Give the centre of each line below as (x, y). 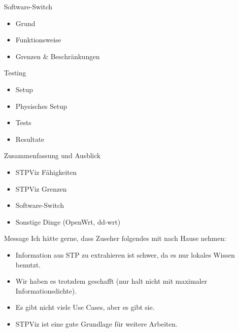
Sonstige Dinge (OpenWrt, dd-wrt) (68, 221)
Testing (15, 73)
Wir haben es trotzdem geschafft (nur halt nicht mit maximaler (111, 281)
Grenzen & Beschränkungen (58, 56)
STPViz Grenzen (41, 188)
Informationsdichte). (46, 290)
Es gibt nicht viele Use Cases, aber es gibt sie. (85, 307)
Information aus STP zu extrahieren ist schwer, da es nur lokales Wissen (125, 254)
